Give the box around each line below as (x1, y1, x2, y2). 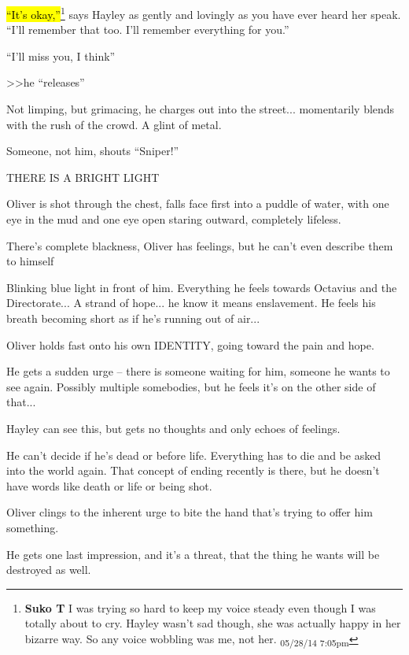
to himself (6, 253, 54, 269)
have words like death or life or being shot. (6, 477, 212, 494)
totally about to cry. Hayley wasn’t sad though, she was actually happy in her (24, 615, 401, 631)
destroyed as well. (6, 561, 91, 578)
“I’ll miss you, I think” (6, 47, 116, 64)
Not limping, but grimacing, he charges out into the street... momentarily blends (6, 101, 395, 117)
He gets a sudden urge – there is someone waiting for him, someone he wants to (6, 363, 390, 379)
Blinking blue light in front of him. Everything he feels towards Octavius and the (6, 279, 397, 295)
